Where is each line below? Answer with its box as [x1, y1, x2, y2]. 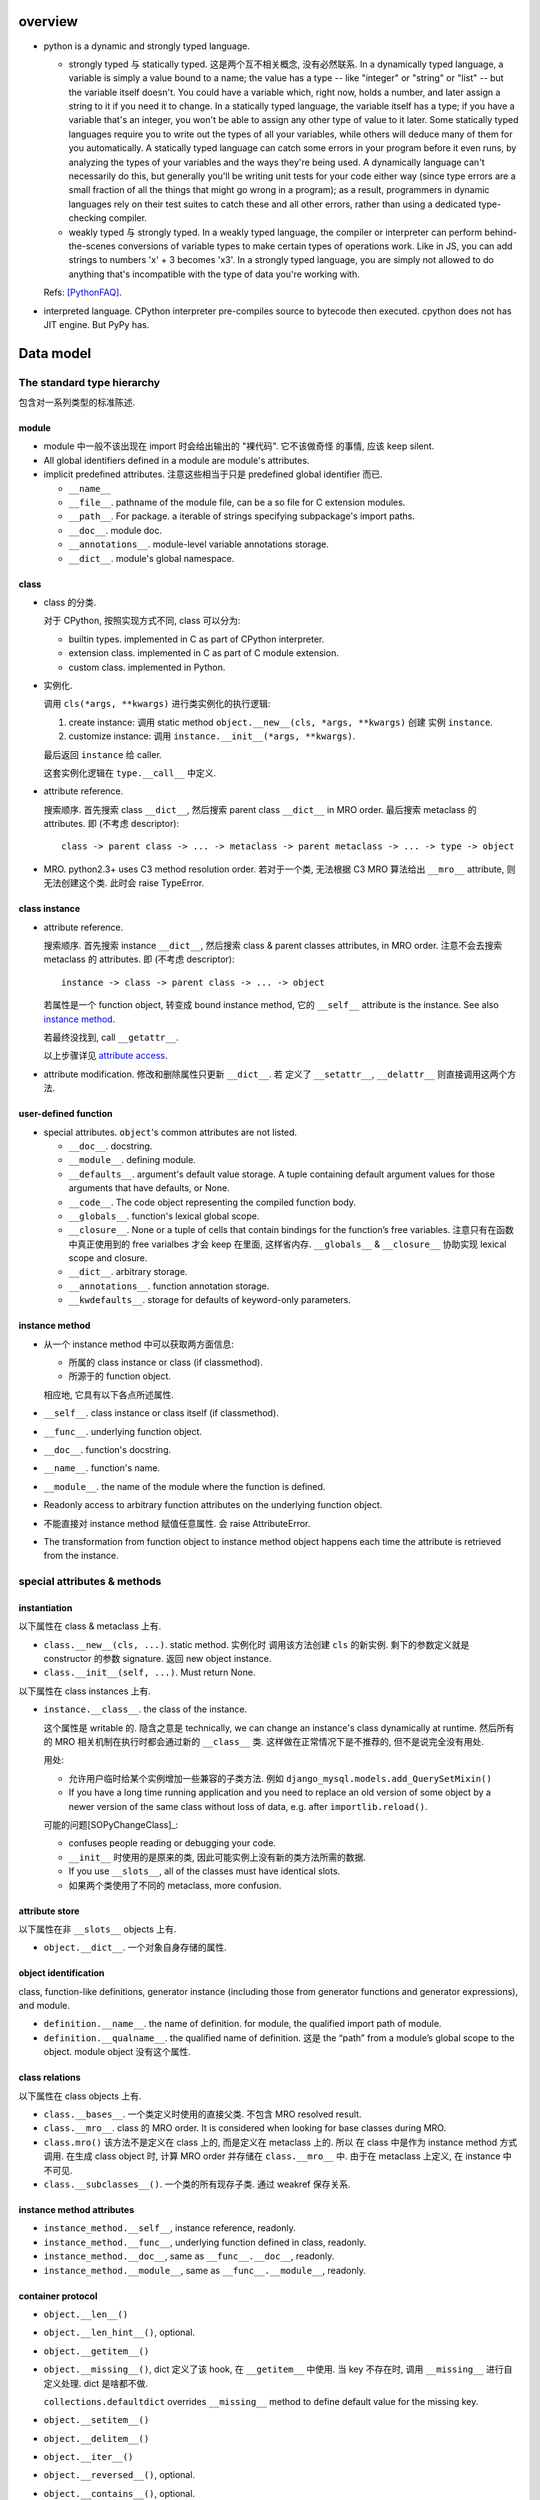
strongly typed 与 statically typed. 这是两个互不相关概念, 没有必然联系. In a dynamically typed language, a [68, 58, 504, 70]
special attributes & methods [18, 1575, 162, 1589]
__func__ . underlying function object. [43, 1425, 203, 1437]
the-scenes [68, 240, 116, 252]
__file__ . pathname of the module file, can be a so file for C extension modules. [68, 496, 406, 509]
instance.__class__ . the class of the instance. [43, 1703, 248, 1715]
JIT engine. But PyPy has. [43, 318, 150, 330]
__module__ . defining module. [68, 1154, 197, 1166]
